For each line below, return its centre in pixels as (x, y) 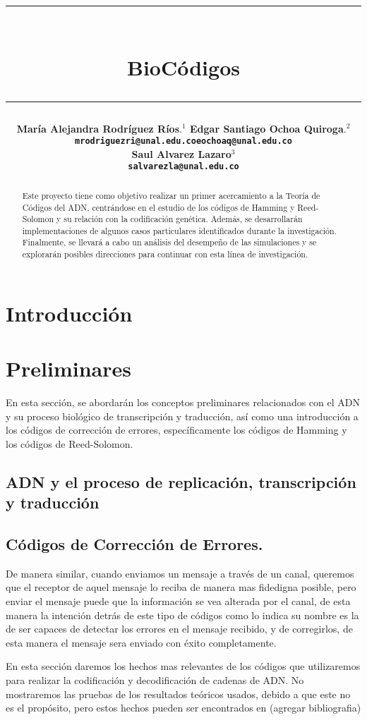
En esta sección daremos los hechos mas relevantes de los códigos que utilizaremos (183, 666)
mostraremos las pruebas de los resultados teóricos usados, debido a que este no (178, 694)
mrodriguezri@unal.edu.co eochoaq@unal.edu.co (183, 141)
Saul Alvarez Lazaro (181, 153)
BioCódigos (183, 67)
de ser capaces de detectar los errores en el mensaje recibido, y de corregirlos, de (179, 629)
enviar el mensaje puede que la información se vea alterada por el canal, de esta (178, 601)
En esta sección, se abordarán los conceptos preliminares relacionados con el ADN (183, 402)
